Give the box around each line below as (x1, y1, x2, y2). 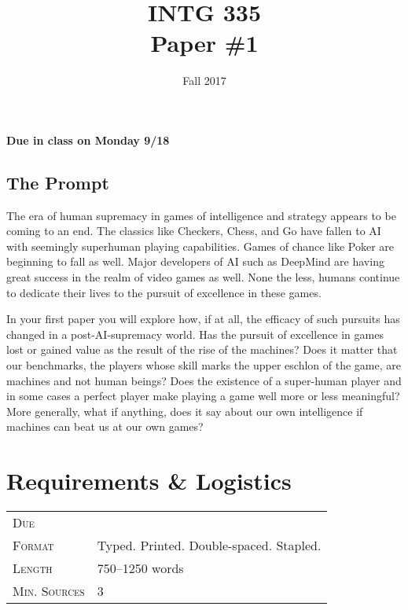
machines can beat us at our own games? (6, 418, 204, 435)
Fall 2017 (182, 72, 226, 89)
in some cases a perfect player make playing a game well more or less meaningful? (6, 388, 400, 404)
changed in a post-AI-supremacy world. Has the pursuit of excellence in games (6, 325, 384, 342)
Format (13, 536, 54, 555)
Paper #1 (150, 27, 259, 59)
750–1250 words (97, 559, 184, 578)
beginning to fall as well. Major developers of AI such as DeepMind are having (6, 253, 384, 270)
